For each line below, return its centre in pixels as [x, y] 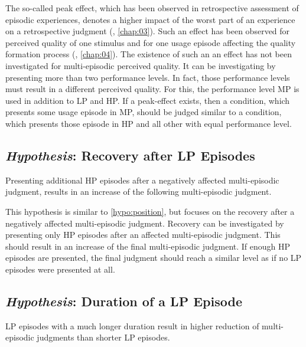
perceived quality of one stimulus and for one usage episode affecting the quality [151, 42]
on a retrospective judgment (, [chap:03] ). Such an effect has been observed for [148, 31]
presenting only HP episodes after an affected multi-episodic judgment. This [143, 235]
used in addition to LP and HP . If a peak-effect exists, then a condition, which [148, 100]
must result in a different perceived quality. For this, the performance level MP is [152, 89]
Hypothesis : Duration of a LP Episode [124, 301]
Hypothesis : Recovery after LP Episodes [130, 155]
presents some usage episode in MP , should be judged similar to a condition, [144, 112]
